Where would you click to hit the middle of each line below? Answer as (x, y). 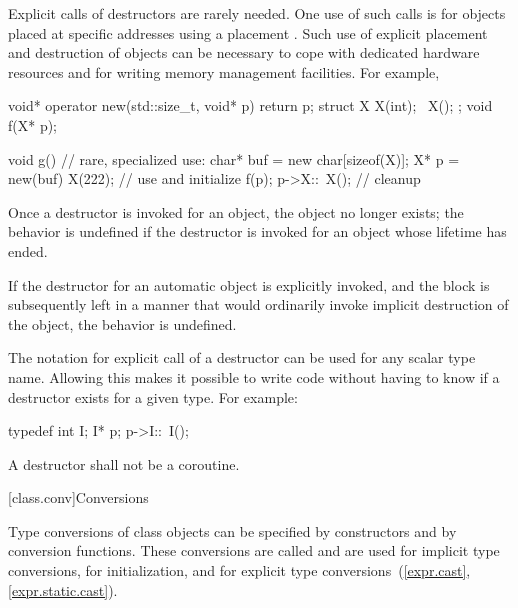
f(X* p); (33, 124)
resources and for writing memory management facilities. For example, (224, 71)
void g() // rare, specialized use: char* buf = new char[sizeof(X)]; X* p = (234, 158)
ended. (28, 250)
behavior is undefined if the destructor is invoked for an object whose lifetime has (257, 231)
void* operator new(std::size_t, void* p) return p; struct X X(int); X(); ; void (250, 105)
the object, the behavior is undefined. (122, 323)
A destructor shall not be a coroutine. (124, 463)
